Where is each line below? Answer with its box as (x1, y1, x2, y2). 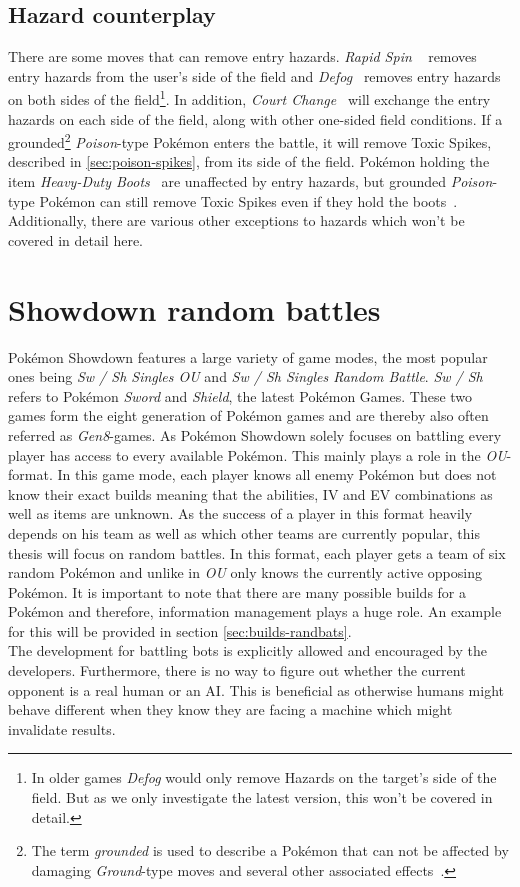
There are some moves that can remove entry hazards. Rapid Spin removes (8, 46, 477, 67)
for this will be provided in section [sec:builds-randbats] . (8, 620, 352, 641)
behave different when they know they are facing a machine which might (8, 699, 453, 720)
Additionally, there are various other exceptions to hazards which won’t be (8, 210, 465, 231)
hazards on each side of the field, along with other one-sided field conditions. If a (8, 108, 503, 129)
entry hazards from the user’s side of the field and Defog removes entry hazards (8, 65, 501, 86)
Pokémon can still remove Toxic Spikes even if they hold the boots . (39, 190, 458, 211)
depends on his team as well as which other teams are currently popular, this (8, 522, 480, 543)
